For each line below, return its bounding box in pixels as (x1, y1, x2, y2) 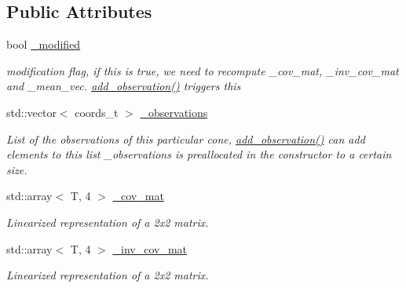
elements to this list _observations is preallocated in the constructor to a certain (6, 146, 392, 162)
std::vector (6, 104, 57, 120)
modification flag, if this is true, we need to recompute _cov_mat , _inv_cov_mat (6, 62, 399, 78)
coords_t (75, 104, 119, 120)
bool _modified (6, 36, 81, 53)
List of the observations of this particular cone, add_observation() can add (6, 130, 365, 147)
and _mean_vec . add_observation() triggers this (6, 78, 241, 94)
